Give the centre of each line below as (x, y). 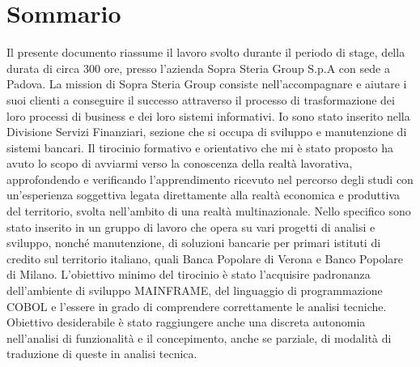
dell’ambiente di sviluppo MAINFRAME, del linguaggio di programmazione (195, 290)
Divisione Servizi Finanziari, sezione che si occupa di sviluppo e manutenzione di (207, 132)
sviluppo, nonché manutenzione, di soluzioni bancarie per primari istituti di (194, 243)
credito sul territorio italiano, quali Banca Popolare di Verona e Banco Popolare (205, 258)
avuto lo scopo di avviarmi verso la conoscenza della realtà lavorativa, (180, 163)
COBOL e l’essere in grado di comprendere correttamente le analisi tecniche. (197, 306)
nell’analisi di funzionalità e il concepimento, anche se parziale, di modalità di (199, 337)
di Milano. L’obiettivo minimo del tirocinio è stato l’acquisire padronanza (189, 274)
